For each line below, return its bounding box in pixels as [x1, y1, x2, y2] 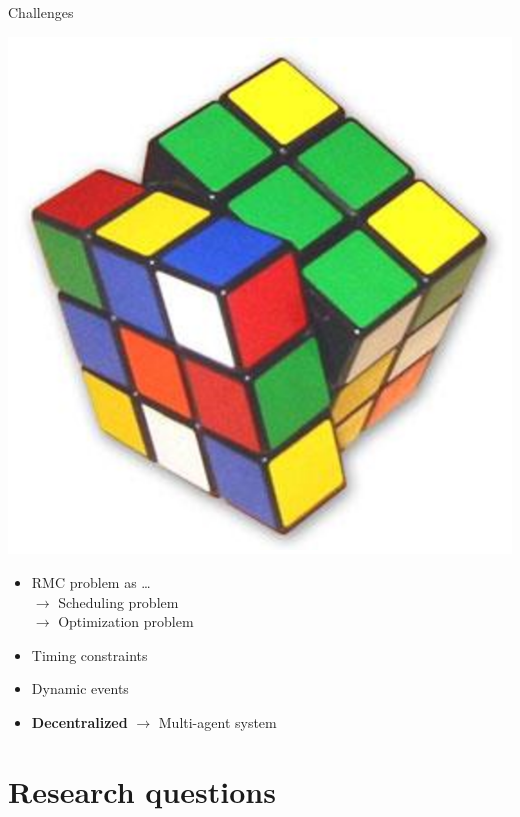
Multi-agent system [158, 711, 277, 732]
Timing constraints [31, 644, 148, 665]
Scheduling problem [58, 591, 179, 612]
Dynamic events [31, 678, 129, 699]
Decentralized [31, 711, 128, 732]
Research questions [8, 770, 276, 811]
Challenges [8, 2, 74, 22]
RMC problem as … [31, 571, 151, 592]
